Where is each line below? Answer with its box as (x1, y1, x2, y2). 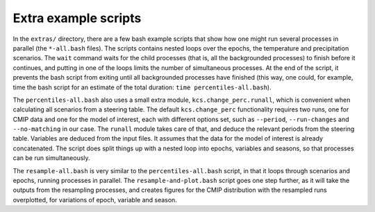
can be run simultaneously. (12, 154, 90, 162)
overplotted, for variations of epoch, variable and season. (12, 195, 177, 204)
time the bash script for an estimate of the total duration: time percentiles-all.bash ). (12, 83, 272, 91)
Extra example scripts (12, 10, 142, 26)
